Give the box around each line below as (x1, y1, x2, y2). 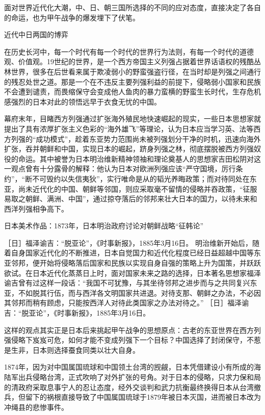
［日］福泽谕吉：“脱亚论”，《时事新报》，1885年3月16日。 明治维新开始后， (4, 237, 252, 248)
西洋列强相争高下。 (4, 203, 68, 214)
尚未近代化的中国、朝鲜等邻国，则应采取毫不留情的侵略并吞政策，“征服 (18, 183, 257, 194)
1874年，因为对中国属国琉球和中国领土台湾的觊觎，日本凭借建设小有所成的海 (4, 361, 261, 372)
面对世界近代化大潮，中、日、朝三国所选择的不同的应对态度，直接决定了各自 (4, 2, 261, 12)
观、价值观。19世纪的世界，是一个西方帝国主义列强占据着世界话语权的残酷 (4, 56, 254, 67)
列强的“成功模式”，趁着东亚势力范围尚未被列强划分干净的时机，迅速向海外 (11, 133, 261, 144)
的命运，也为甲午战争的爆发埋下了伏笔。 (4, 12, 140, 22)
